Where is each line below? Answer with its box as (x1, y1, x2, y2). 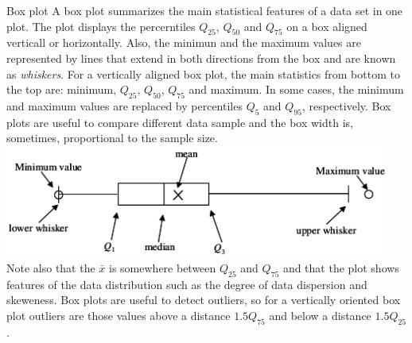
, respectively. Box (301, 97, 391, 114)
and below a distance (269, 306, 371, 323)
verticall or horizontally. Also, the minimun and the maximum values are (6, 34, 361, 51)
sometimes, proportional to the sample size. (6, 129, 218, 146)
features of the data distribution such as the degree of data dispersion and (6, 276, 367, 292)
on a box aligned (286, 17, 367, 34)
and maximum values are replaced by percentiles (6, 97, 243, 114)
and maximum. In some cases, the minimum (189, 81, 404, 98)
